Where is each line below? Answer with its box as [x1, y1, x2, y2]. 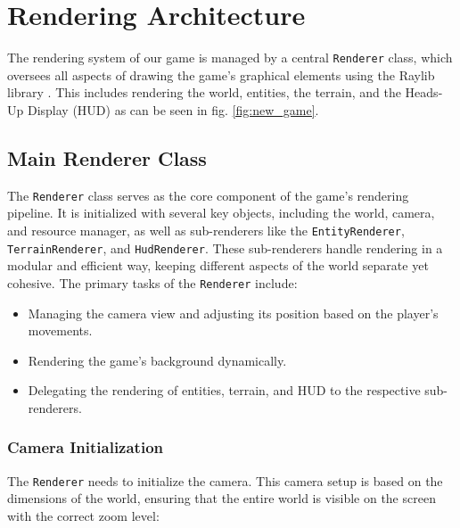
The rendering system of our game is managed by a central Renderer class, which [7, 48, 453, 67]
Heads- [405, 83, 443, 102]
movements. [28, 321, 93, 340]
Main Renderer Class [7, 144, 207, 171]
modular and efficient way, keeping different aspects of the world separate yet [7, 256, 429, 275]
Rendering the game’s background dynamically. [28, 351, 287, 369]
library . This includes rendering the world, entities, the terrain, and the [7, 83, 401, 102]
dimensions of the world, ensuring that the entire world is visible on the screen [7, 489, 436, 507]
